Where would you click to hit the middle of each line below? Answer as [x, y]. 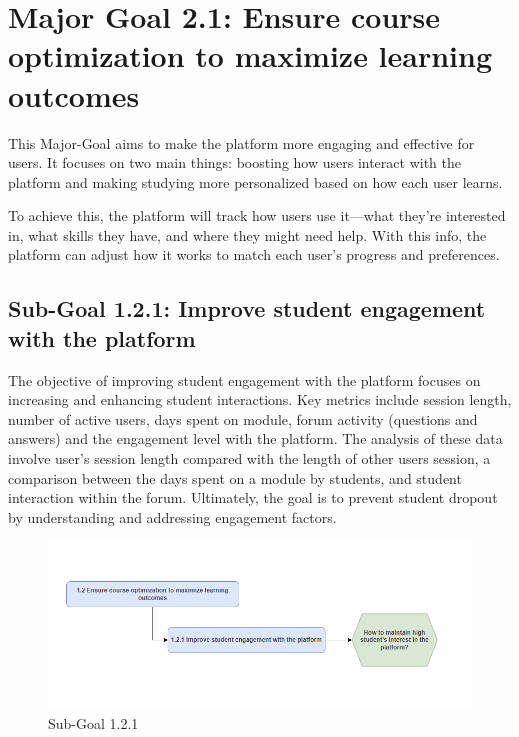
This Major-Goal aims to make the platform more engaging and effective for [241, 142]
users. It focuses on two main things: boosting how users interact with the [234, 162]
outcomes [74, 94]
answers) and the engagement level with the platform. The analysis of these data [255, 438]
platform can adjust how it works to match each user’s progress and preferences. [254, 254]
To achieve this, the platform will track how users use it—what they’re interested [257, 215]
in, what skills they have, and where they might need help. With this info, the [247, 234]
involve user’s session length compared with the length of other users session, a [249, 458]
